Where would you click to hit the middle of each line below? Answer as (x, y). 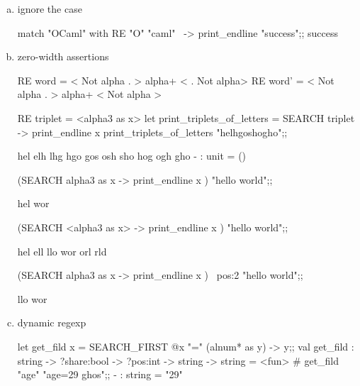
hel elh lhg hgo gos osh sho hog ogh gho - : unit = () (132, 156)
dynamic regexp (52, 322)
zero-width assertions (63, 56)
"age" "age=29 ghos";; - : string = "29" (100, 374)
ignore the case (50, 9)
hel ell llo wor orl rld (62, 251)
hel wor (33, 203)
